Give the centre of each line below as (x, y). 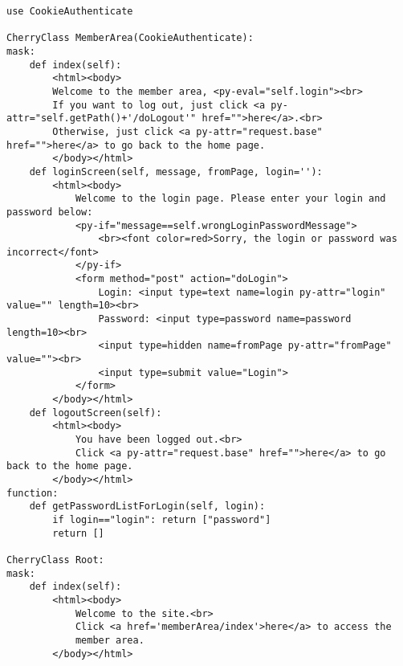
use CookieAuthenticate (70, 11)
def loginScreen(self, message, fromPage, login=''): (176, 172)
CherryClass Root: (55, 560)
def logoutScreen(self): (96, 413)
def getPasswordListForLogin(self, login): (147, 507)
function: (33, 493)
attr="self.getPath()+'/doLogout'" (102, 118)
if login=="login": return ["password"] (162, 519)
